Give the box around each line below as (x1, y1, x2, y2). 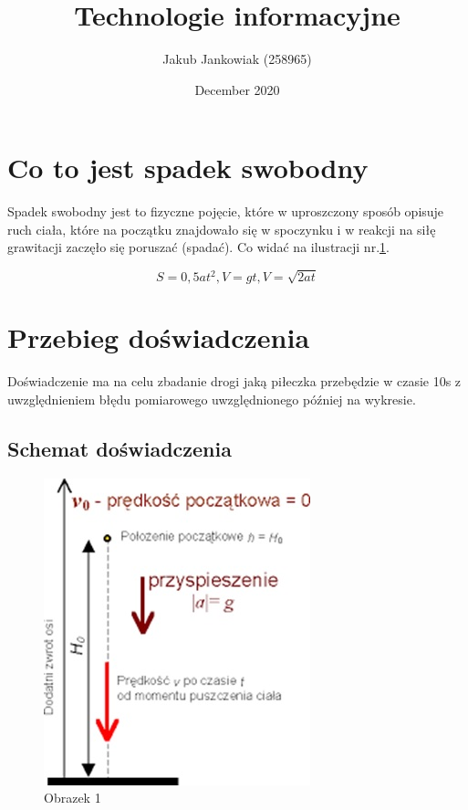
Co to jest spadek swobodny (7, 149, 369, 186)
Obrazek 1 (44, 788, 101, 807)
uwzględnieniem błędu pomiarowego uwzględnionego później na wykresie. (7, 389, 416, 408)
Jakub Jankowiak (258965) (162, 49, 312, 68)
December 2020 (194, 79, 280, 99)
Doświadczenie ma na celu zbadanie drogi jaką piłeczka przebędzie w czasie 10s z (7, 372, 462, 391)
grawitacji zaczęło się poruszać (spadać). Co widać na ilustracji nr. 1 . (7, 237, 390, 257)
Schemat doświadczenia (7, 434, 232, 462)
